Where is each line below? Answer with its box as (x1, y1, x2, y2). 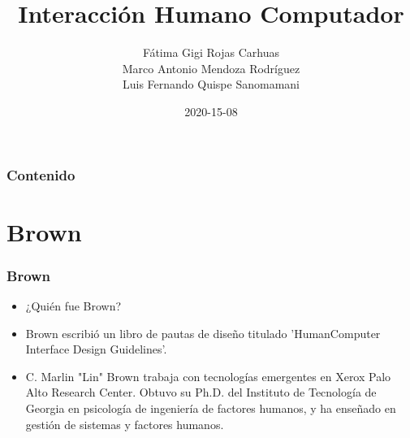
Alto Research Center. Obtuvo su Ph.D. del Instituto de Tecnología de (25, 384, 377, 401)
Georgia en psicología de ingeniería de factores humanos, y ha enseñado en (25, 399, 396, 416)
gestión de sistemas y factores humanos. (25, 415, 224, 432)
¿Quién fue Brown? (25, 297, 122, 314)
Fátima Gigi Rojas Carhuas (143, 44, 279, 61)
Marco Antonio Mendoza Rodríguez (122, 59, 300, 76)
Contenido (6, 164, 76, 184)
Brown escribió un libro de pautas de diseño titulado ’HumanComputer (25, 324, 381, 341)
